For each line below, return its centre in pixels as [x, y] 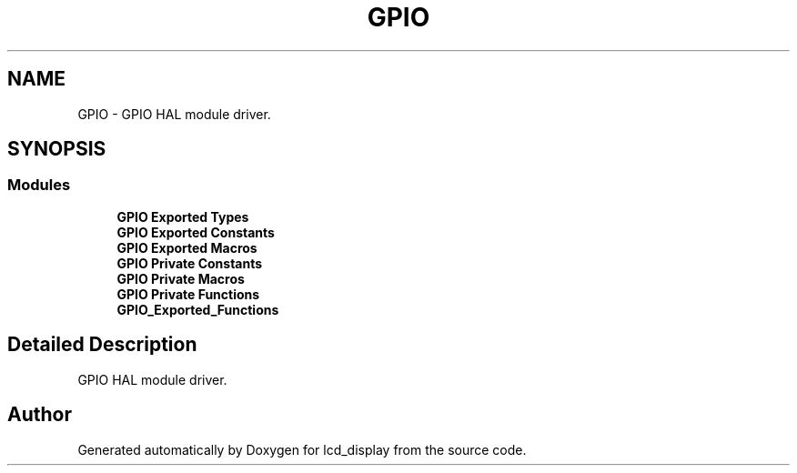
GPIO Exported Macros [187, 247]
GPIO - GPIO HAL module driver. [174, 114]
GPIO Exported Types [183, 216]
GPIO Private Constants [190, 263]
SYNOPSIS [57, 149]
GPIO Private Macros [181, 278]
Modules [39, 185]
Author [40, 415]
